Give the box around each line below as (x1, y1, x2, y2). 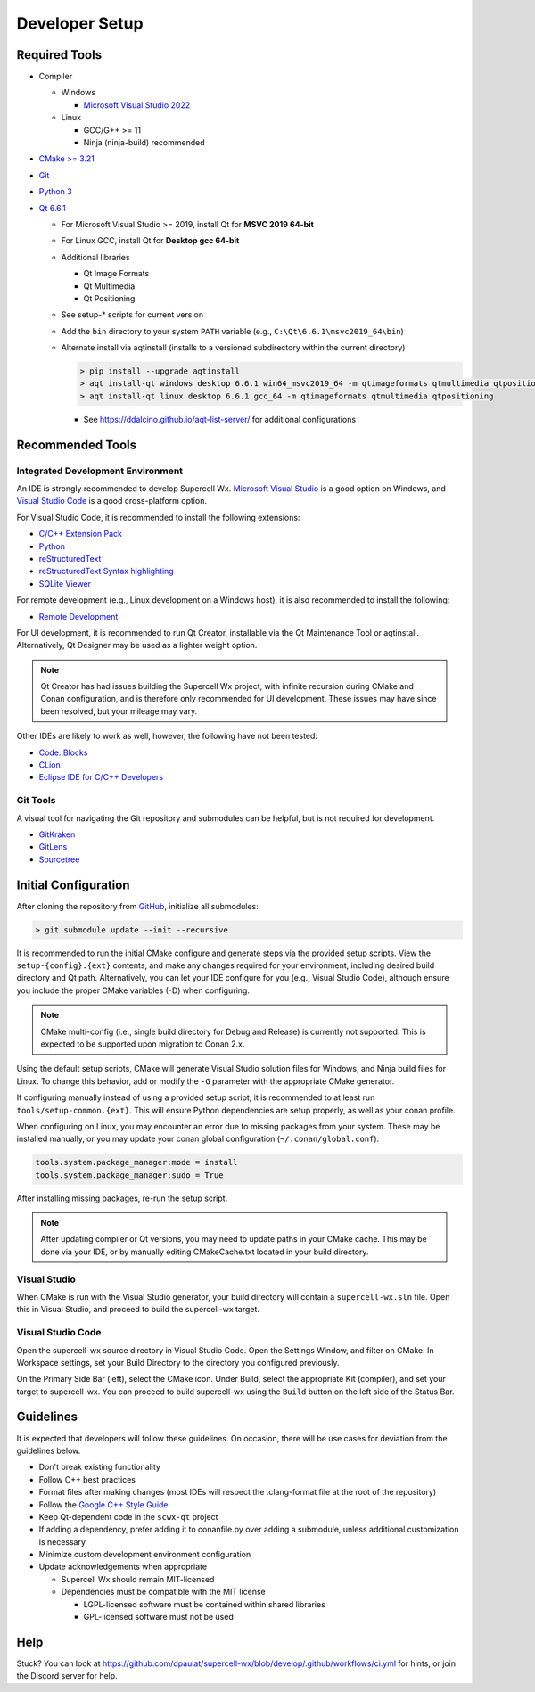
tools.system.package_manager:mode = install (35, 1157, 238, 1168)
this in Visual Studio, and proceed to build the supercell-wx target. (16, 1304, 260, 1315)
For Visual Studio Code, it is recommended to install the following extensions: (16, 512, 300, 522)
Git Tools (16, 794, 56, 807)
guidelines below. (16, 1445, 81, 1456)
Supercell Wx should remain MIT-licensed (61, 1573, 215, 1584)
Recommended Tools (16, 437, 137, 452)
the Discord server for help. (16, 1671, 118, 1681)
